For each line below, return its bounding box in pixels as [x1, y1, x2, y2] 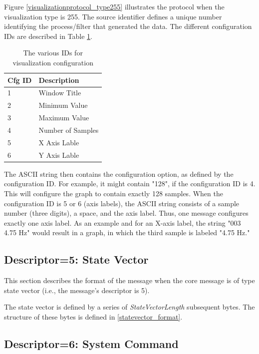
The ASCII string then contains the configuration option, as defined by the [4, 168, 234, 179]
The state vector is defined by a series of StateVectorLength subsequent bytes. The [4, 302, 255, 312]
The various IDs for [23, 47, 83, 58]
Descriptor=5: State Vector [4, 252, 149, 267]
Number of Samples [38, 124, 99, 135]
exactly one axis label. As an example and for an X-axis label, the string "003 [4, 217, 241, 228]
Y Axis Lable [38, 149, 79, 160]
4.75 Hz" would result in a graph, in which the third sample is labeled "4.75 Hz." [4, 227, 250, 238]
